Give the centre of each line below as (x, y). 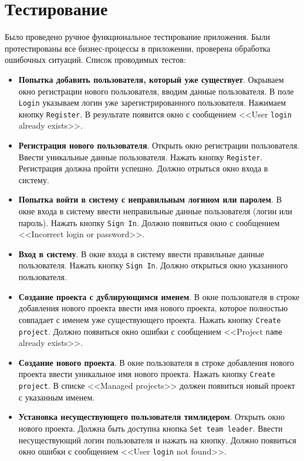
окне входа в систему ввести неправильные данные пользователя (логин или (155, 211)
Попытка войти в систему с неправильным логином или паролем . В (150, 199)
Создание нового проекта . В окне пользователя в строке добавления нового (156, 362)
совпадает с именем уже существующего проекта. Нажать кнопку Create (150, 319)
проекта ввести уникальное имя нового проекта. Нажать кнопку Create (147, 374)
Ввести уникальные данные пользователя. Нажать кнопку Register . (141, 157)
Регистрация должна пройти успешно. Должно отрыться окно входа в (143, 168)
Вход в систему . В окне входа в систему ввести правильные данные (141, 253)
